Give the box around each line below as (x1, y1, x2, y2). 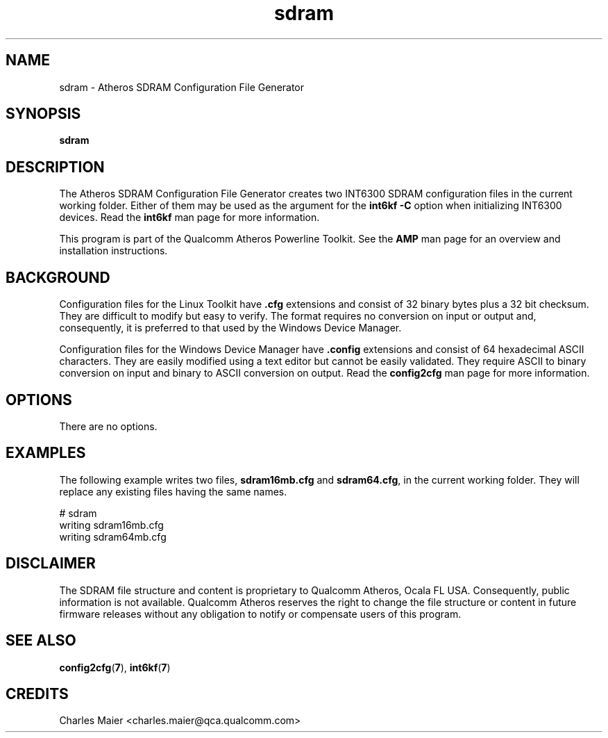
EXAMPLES (6, 444, 86, 462)
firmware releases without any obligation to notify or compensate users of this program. (59, 607, 462, 620)
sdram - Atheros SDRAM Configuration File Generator (59, 81, 305, 93)
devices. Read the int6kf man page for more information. (59, 211, 320, 224)
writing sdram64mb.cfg (59, 530, 167, 543)
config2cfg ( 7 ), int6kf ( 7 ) (59, 661, 171, 673)
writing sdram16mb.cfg (59, 518, 164, 531)
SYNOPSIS (6, 105, 81, 123)
